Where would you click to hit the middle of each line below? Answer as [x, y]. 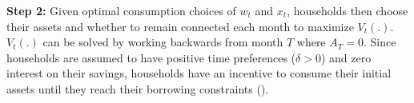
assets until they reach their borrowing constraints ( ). [138, 88]
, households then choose [348, 10]
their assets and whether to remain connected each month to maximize [180, 26]
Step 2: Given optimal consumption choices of [121, 10]
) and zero [346, 57]
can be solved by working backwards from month [163, 42]
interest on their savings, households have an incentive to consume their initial [199, 73]
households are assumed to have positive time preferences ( [151, 57]
